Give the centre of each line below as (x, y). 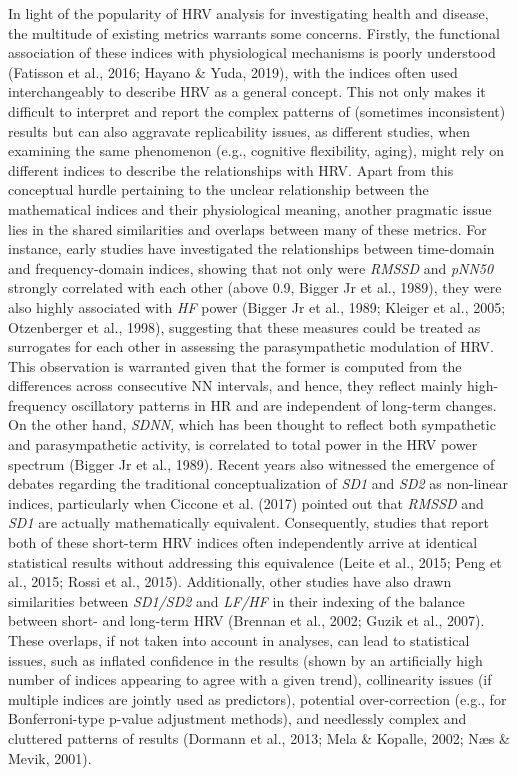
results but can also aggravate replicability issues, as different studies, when (239, 130)
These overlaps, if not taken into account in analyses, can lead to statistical (239, 640)
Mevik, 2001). (50, 757)
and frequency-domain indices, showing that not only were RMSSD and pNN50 (251, 267)
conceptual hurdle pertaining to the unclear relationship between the (218, 189)
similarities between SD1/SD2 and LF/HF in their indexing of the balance (236, 600)
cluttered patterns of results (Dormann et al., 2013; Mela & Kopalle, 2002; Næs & (259, 737)
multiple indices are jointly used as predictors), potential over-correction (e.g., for (257, 698)
